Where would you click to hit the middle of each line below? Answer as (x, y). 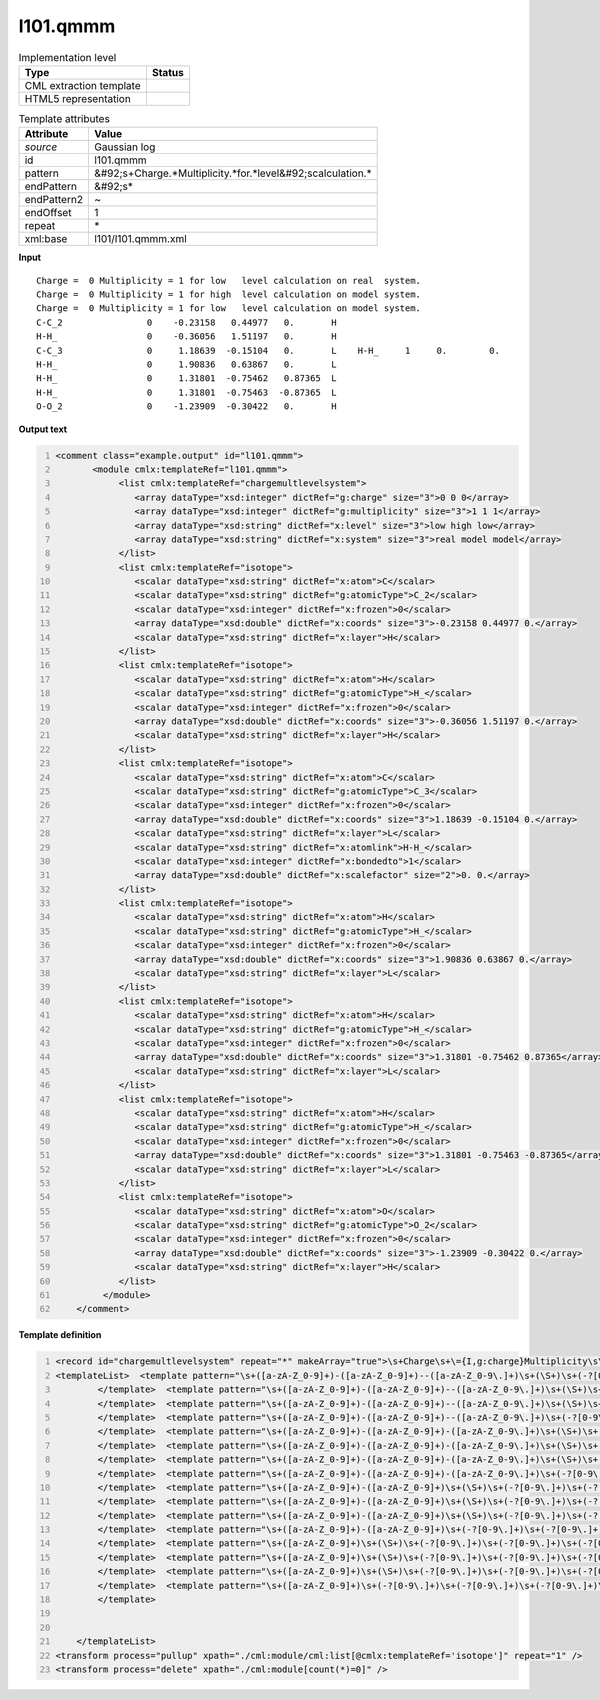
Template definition (60, 1335)
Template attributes (64, 119)
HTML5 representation (78, 98)
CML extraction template (82, 85)
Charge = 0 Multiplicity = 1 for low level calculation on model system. (229, 308)
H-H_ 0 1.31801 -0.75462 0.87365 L (186, 378)
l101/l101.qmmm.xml (140, 239)
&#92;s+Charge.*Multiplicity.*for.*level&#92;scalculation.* (233, 173)
